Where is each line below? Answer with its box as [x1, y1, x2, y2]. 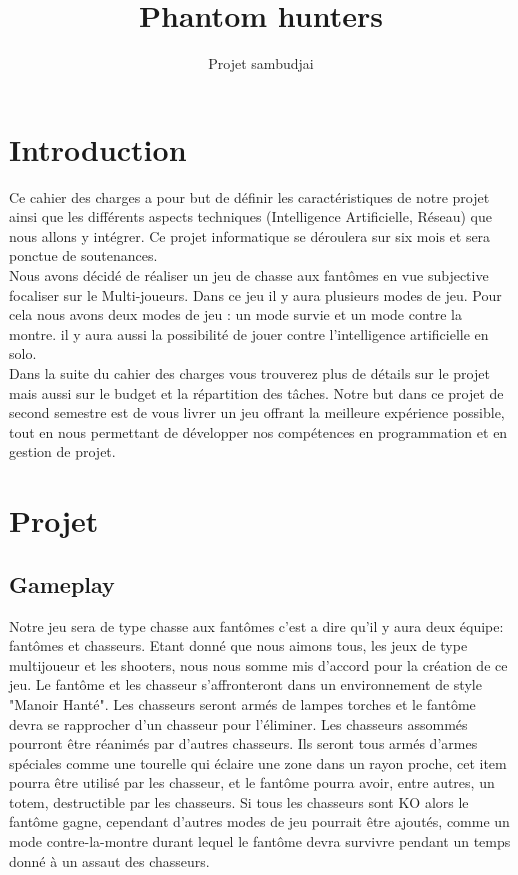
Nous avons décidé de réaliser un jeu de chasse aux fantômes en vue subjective [9, 265, 489, 286]
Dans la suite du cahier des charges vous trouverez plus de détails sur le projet [9, 363, 490, 383]
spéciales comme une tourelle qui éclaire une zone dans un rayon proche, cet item [9, 752, 507, 773]
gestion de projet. [9, 441, 116, 462]
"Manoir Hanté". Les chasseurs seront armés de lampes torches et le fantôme [9, 693, 476, 714]
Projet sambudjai [208, 53, 314, 74]
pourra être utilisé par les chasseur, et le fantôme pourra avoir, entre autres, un [9, 772, 495, 793]
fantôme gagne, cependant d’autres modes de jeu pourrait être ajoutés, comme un [9, 811, 510, 832]
